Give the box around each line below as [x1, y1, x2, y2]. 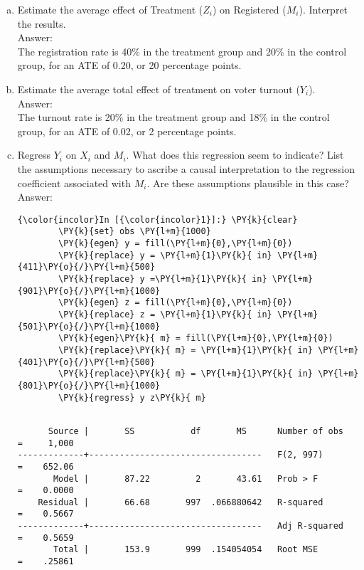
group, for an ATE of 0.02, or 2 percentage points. [17, 123, 237, 138]
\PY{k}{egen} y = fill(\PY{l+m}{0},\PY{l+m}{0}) [58, 238, 293, 249]
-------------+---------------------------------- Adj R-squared [17, 521, 343, 532]
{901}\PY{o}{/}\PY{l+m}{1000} [17, 285, 161, 296]
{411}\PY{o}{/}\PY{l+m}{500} [17, 262, 156, 273]
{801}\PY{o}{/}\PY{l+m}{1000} [17, 380, 161, 391]
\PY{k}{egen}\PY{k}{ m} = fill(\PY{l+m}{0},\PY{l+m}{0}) [58, 333, 333, 344]
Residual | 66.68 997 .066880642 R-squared [38, 497, 323, 507]
